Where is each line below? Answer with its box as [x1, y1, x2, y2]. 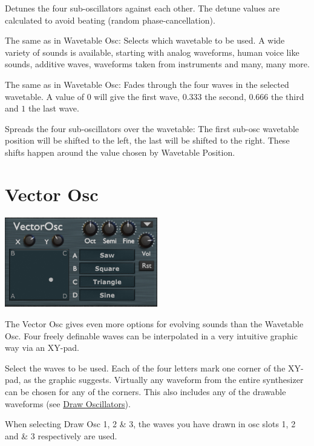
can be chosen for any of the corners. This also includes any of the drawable [5, 385, 286, 398]
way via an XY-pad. [5, 341, 79, 354]
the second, [204, 90, 246, 102]
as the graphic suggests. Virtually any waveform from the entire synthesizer [24, 373, 304, 386]
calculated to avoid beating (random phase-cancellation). [5, 13, 215, 26]
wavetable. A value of [5, 90, 85, 102]
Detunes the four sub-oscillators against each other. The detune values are [5, 2, 280, 14]
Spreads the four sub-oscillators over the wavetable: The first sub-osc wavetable [5, 122, 299, 135]
